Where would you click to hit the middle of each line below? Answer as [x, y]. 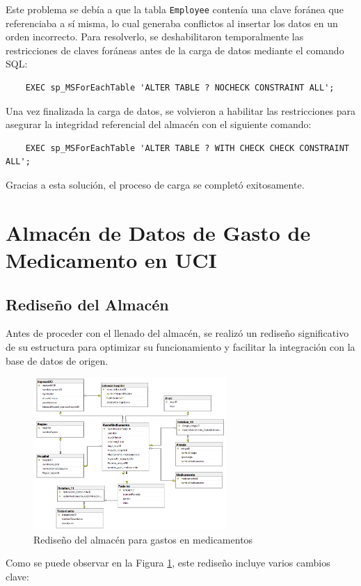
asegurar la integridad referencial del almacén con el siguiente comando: [159, 124]
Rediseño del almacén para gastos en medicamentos [143, 539]
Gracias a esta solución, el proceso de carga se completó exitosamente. [155, 184]
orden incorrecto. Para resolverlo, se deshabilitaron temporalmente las [155, 37]
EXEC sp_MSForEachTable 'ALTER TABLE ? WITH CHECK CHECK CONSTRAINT [187, 148]
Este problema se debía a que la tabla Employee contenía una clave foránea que [175, 9]
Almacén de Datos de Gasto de [158, 232]
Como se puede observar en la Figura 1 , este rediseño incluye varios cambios [168, 563]
